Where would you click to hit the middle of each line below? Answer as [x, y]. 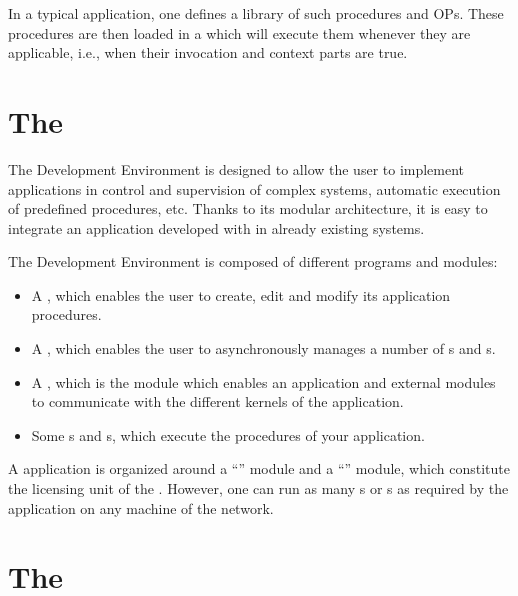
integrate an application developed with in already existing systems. [216, 227]
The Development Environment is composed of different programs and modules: [253, 261]
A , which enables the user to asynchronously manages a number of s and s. [263, 348]
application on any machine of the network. [141, 507]
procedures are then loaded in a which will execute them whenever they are [239, 32]
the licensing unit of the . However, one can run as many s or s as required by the [258, 488]
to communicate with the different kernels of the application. [217, 401]
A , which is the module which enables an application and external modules [263, 381]
